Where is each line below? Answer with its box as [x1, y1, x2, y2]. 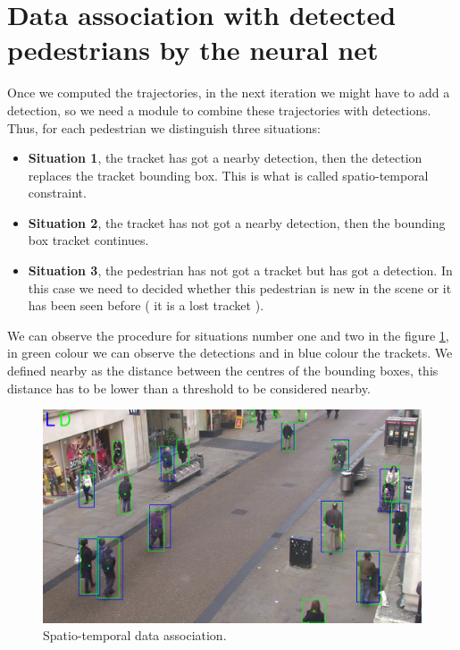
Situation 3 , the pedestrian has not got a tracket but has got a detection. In [28, 261, 453, 280]
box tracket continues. [28, 231, 149, 249]
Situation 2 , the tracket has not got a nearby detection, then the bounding [28, 213, 446, 232]
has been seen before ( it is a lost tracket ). [28, 296, 264, 315]
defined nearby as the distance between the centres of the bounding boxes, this [7, 361, 439, 380]
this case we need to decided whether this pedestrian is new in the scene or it [28, 278, 452, 297]
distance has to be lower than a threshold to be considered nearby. [7, 378, 371, 397]
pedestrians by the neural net [7, 31, 379, 68]
